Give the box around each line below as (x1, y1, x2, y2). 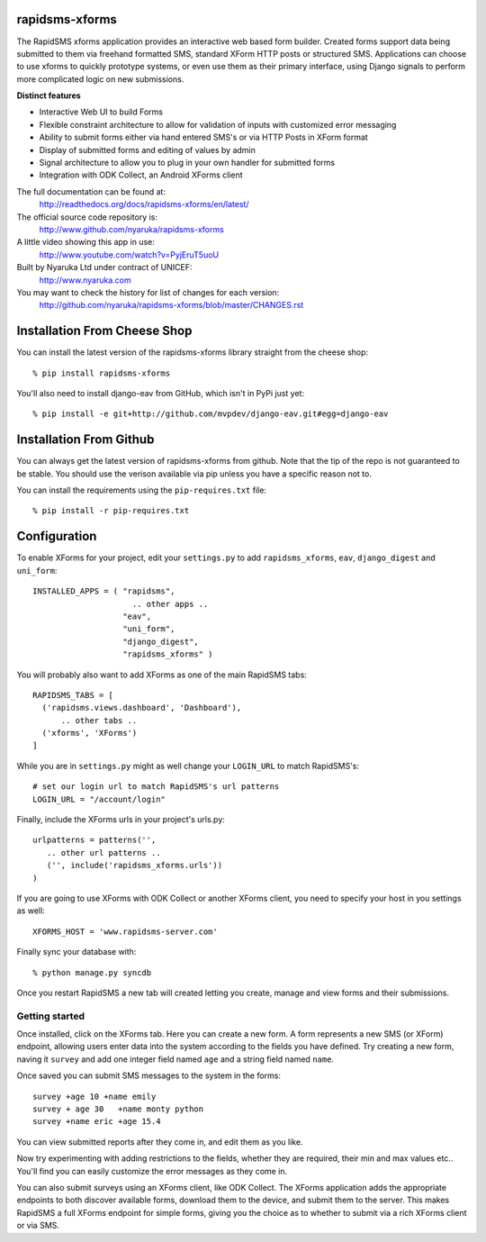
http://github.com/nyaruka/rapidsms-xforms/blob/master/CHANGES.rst (39, 300, 304, 311)
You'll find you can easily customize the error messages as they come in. (16, 1165, 288, 1176)
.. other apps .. (131, 599, 209, 609)
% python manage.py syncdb (32, 967, 152, 977)
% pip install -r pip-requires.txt (32, 505, 190, 516)
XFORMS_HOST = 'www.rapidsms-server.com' (32, 926, 218, 937)
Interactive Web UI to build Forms (39, 106, 164, 117)
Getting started (16, 1010, 85, 1022)
